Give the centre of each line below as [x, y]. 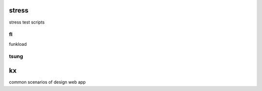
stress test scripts [27, 22]
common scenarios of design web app [47, 82]
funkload [18, 44]
